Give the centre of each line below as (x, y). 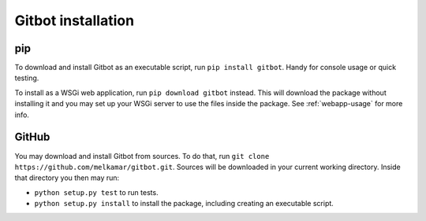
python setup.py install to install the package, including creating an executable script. (184, 204)
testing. (27, 78)
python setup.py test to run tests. (96, 192)
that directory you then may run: (67, 178)
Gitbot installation (74, 20)
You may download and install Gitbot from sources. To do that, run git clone (142, 156)
